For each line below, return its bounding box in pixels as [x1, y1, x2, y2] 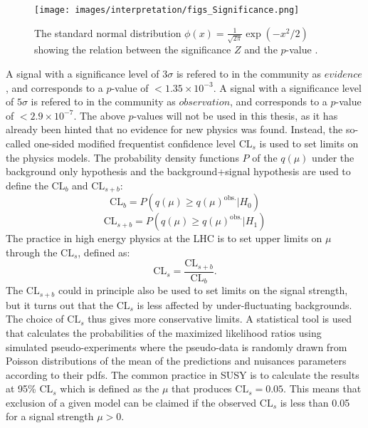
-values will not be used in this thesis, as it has [133, 108, 338, 122]
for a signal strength [6, 409, 94, 424]
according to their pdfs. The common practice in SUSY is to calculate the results [6, 367, 359, 382]
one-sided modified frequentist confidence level [33, 135, 236, 150]
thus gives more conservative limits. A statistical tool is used [88, 311, 352, 326]
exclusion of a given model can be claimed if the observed [6, 395, 257, 409]
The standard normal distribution [34, 25, 182, 40]
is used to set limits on [259, 135, 359, 150]
